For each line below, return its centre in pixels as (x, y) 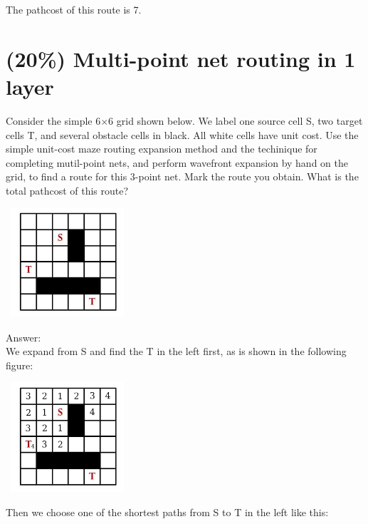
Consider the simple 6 (53, 120)
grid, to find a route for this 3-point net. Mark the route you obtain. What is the (182, 176)
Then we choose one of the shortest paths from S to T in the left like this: (167, 512)
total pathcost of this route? (67, 190)
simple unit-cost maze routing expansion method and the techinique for (162, 149)
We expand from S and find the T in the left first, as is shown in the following (176, 351)
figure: (20, 365)
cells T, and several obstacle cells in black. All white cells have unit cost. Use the (182, 134)
